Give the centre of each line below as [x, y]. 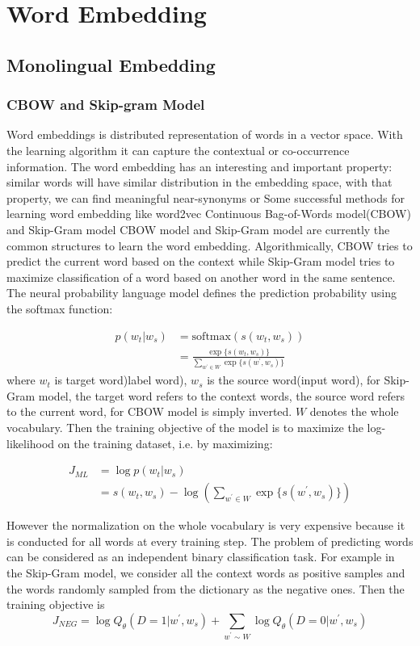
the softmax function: [60, 308]
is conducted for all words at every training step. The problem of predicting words [210, 541]
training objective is [56, 604]
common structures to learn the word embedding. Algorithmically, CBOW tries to [210, 245]
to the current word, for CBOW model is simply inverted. [149, 411]
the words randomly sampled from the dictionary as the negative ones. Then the [206, 588]
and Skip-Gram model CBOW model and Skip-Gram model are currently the [198, 229]
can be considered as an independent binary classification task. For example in [201, 557]
